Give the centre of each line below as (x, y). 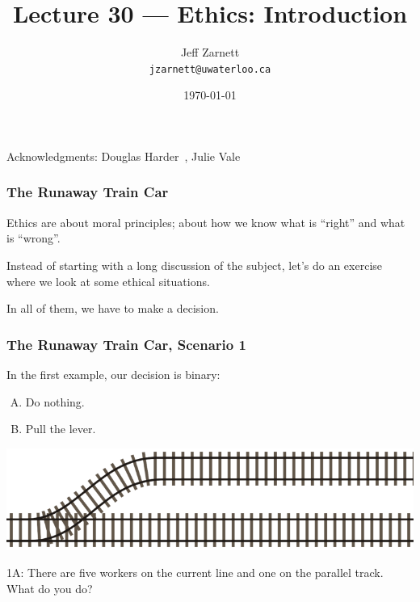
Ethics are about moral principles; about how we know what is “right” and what (206, 222)
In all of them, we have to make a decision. (113, 308)
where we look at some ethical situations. (108, 281)
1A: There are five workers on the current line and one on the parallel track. (195, 573)
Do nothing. (55, 401)
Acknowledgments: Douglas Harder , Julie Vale (124, 156)
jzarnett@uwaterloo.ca (210, 69)
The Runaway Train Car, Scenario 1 (126, 344)
